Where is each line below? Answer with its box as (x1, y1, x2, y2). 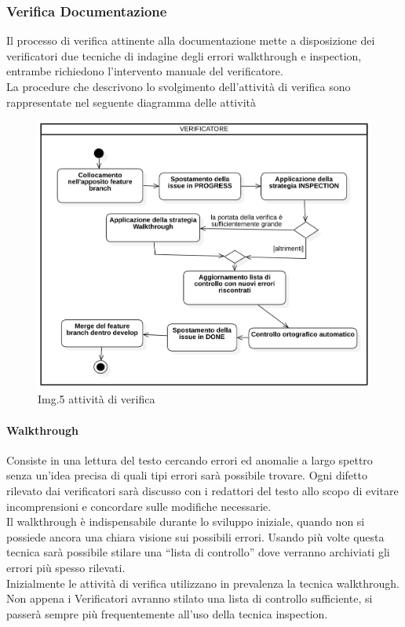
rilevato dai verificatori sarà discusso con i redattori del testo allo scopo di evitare (6, 483, 399, 499)
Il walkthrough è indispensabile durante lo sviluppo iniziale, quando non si (6, 513, 365, 530)
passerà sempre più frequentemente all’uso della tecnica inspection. (6, 605, 328, 622)
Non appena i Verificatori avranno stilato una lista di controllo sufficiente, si (6, 590, 373, 607)
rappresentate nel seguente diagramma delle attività (6, 93, 256, 110)
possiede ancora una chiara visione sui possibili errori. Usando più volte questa (6, 528, 385, 545)
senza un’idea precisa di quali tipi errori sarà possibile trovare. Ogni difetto (6, 467, 367, 483)
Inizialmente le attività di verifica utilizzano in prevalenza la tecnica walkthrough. (6, 574, 400, 591)
